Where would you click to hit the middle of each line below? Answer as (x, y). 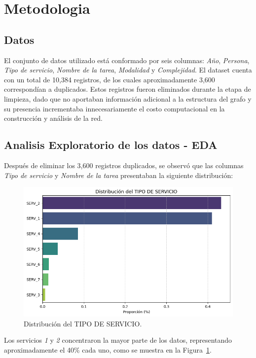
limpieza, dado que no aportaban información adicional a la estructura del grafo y (128, 98)
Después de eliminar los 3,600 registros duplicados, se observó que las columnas (124, 165)
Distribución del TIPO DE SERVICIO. (83, 323)
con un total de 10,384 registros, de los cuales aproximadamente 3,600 (110, 79)
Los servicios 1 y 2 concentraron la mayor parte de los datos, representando (118, 340)
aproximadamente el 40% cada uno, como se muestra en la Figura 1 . (108, 349)
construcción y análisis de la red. (53, 118)
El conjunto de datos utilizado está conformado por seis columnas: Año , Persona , (127, 60)
